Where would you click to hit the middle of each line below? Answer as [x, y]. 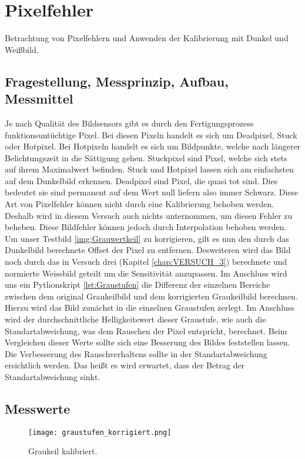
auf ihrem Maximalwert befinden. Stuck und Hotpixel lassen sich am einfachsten [149, 169]
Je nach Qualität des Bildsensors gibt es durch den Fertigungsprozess [129, 123]
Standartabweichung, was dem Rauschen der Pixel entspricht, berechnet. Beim [146, 330]
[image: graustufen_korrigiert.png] [100, 432]
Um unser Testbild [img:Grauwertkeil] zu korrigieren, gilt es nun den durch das [147, 238]
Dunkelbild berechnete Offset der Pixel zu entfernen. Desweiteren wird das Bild [148, 250]
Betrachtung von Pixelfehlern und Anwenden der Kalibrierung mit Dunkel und [147, 38]
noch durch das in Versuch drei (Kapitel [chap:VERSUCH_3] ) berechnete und [146, 262]
